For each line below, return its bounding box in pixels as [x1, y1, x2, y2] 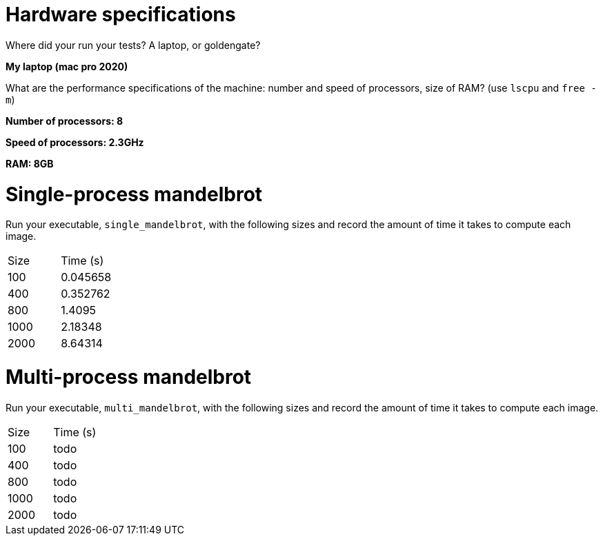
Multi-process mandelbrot [6, 365, 252, 389]
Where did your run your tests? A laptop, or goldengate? [6, 39, 261, 51]
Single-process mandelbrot [6, 182, 263, 206]
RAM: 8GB [6, 157, 54, 170]
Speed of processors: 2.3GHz [6, 136, 144, 148]
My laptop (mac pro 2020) [6, 60, 128, 72]
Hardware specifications [6, 3, 236, 26]
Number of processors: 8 [6, 114, 123, 127]
